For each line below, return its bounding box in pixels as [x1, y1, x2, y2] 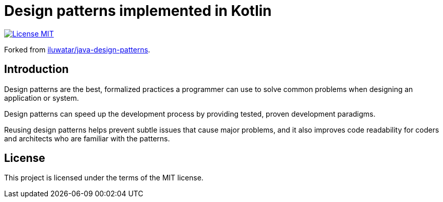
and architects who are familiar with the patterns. [4, 134, 170, 143]
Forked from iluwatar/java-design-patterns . [4, 45, 151, 54]
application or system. [4, 93, 79, 102]
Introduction [4, 63, 69, 76]
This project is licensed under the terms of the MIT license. [4, 173, 204, 182]
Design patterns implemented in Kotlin [4, 2, 272, 20]
